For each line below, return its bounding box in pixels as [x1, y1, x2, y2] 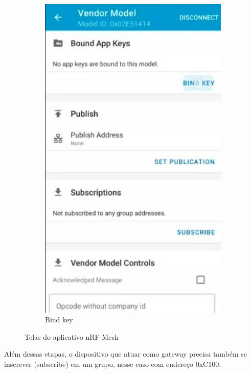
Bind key [45, 314, 73, 325]
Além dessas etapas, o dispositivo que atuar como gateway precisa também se [4, 348, 247, 359]
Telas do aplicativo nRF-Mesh [25, 331, 119, 342]
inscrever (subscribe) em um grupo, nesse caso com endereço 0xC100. [4, 359, 221, 369]
